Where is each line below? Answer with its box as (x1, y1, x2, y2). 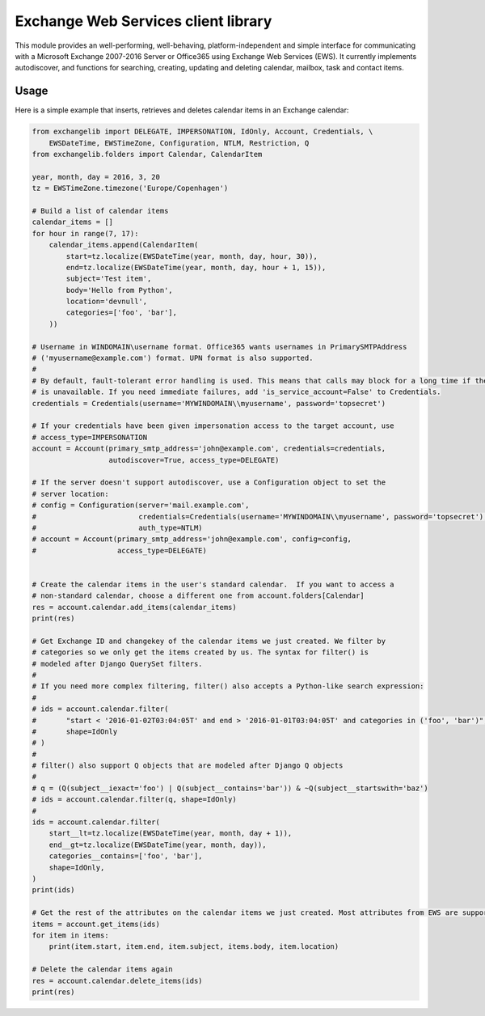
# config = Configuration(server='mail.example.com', (32, 501, 250, 510)
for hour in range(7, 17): (32, 229, 139, 238)
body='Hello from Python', (65, 286, 173, 294)
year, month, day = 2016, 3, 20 (32, 172, 161, 181)
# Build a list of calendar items (32, 206, 169, 215)
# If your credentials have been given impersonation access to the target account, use (32, 421, 395, 430)
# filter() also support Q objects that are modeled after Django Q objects (32, 761, 344, 770)
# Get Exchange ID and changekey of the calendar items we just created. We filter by (32, 636, 386, 646)
